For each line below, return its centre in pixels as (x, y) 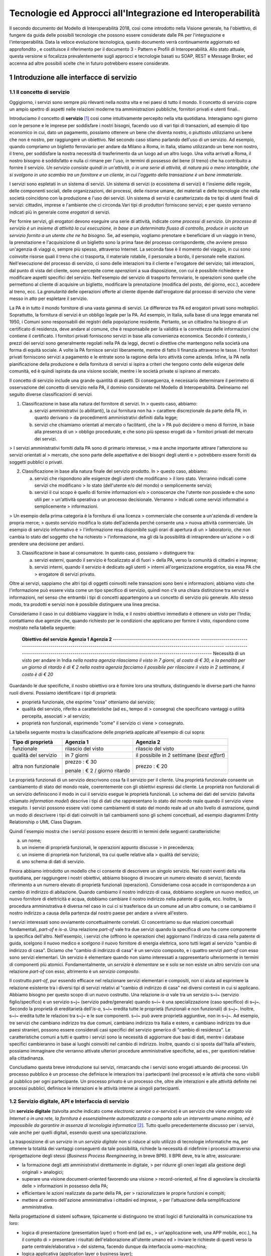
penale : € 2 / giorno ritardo (98, 770)
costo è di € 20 (38, 674)
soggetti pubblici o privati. (36, 462)
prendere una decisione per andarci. (47, 544)
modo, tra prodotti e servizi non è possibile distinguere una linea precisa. (85, 604)
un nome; (32, 840)
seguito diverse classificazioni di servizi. (51, 394)
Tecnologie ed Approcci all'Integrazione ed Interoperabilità (135, 13)
